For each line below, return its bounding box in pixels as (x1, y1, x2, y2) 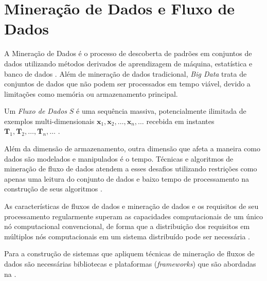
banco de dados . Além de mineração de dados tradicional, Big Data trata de (4, 68, 247, 79)
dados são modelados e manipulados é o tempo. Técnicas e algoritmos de (4, 153, 234, 164)
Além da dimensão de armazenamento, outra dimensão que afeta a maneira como (4, 143, 260, 154)
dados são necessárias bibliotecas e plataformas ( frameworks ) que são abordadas (4, 258, 256, 269)
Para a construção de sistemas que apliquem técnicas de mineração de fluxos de (4, 248, 255, 259)
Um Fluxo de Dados (4, 106, 67, 116)
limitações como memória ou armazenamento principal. (4, 88, 178, 99)
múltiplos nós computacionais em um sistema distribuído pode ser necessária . (4, 231, 250, 241)
